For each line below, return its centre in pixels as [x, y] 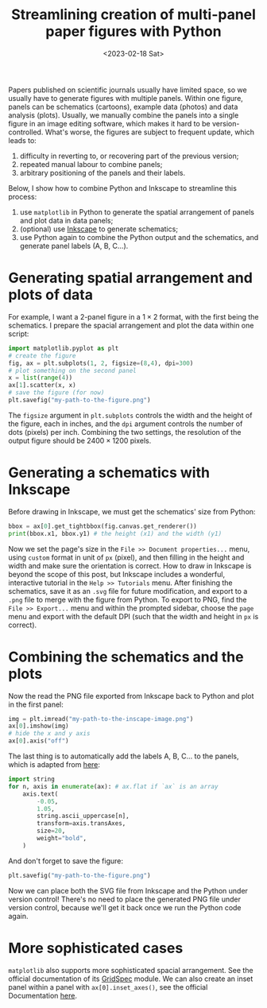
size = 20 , [51, 831]
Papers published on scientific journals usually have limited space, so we [128, 90]
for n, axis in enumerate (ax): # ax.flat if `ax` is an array [113, 786]
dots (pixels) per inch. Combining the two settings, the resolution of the [125, 432]
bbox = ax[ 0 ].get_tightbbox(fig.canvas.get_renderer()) [103, 526]
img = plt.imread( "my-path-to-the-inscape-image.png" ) [101, 719]
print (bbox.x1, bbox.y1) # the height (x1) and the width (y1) [115, 533]
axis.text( [41, 794]
